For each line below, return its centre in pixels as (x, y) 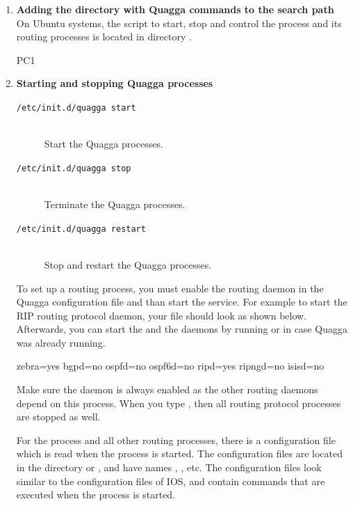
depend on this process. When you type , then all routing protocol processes (179, 403)
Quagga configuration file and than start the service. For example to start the (182, 302)
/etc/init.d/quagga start (76, 108)
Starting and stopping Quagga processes (115, 83)
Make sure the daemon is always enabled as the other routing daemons (167, 389)
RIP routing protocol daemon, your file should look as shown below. (162, 315)
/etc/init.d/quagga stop (74, 168)
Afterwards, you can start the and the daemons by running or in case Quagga (182, 329)
